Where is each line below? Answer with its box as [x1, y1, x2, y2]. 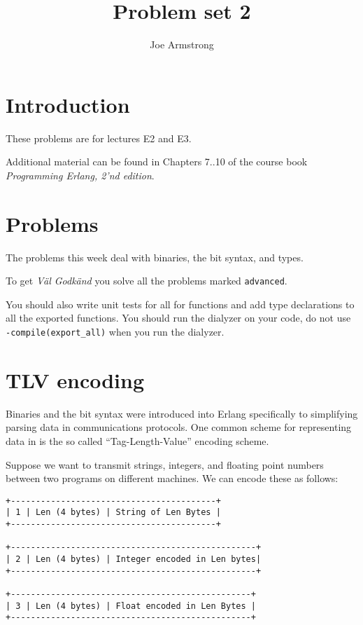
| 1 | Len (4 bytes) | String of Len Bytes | [6, 507, 221, 518]
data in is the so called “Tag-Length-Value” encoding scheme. [6, 433, 269, 448]
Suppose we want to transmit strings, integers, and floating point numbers [6, 457, 324, 472]
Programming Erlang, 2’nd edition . [6, 167, 155, 182]
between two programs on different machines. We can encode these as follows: [6, 471, 339, 486]
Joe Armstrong [150, 37, 214, 52]
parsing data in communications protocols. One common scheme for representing [6, 420, 352, 434]
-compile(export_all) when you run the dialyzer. [6, 324, 225, 338]
